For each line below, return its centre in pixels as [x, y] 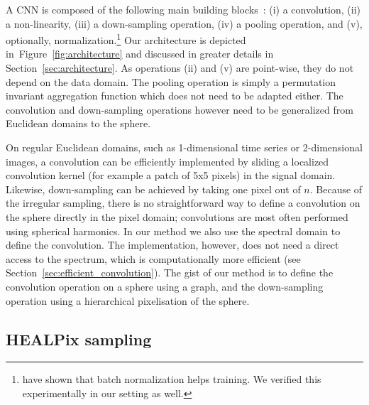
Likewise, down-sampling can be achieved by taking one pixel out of [153, 189]
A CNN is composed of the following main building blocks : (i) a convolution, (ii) [183, 9]
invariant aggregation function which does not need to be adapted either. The [175, 96]
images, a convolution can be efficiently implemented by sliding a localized [167, 161]
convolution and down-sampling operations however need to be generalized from [180, 109]
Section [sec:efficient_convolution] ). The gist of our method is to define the [170, 272]
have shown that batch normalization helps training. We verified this [172, 379]
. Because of [336, 189]
